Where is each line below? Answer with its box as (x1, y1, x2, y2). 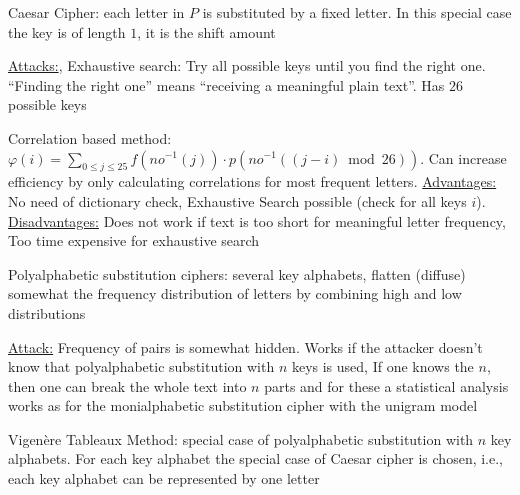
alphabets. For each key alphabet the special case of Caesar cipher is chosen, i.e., (8, 448, 504, 469)
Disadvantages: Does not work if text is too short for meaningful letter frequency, (8, 210, 506, 231)
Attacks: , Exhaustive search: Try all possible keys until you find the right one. (8, 55, 486, 76)
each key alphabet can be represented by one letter (8, 468, 320, 489)
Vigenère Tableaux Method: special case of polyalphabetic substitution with (8, 428, 474, 449)
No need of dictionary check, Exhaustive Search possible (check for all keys (8, 190, 467, 211)
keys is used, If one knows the (291, 356, 474, 377)
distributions (8, 302, 86, 323)
